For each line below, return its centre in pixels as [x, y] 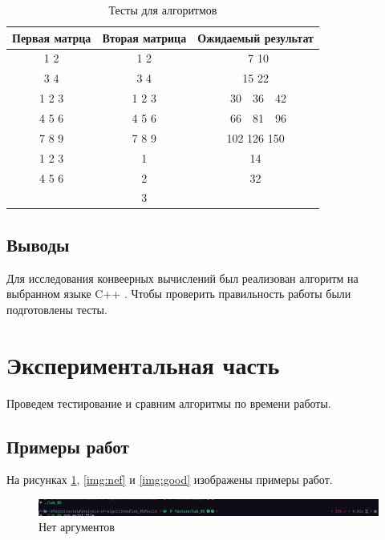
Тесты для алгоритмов [163, 10]
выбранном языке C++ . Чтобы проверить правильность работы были [179, 294]
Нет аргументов [77, 527]
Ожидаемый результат [255, 37]
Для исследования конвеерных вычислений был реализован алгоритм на [182, 278]
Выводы [38, 244]
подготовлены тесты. [57, 309]
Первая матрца [52, 37]
